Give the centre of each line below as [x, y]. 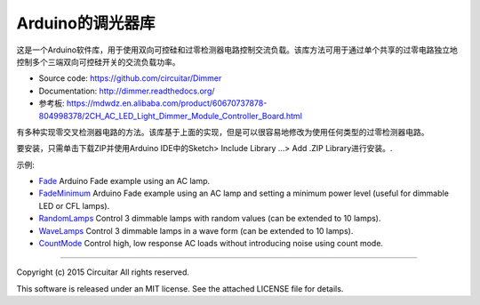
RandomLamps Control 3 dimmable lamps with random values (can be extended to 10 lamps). [210, 219]
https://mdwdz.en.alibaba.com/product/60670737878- [167, 103]
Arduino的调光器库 [86, 23]
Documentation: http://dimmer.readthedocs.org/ [127, 91]
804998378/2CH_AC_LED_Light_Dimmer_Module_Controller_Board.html [170, 116]
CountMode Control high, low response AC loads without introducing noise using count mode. [211, 244]
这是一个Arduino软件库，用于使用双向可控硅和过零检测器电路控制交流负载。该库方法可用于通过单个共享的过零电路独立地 [237, 50]
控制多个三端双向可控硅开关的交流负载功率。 [98, 61]
